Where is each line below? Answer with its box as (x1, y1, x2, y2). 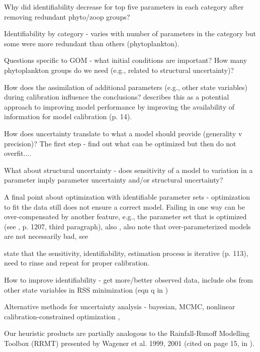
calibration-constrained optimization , (4, 311, 120, 321)
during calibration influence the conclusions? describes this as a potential (4, 92, 229, 102)
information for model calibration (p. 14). (4, 111, 132, 122)
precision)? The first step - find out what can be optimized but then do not (4, 138, 236, 148)
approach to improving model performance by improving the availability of (4, 101, 234, 112)
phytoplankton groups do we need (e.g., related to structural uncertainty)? (4, 64, 234, 75)
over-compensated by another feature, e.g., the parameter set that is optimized (4, 211, 247, 222)
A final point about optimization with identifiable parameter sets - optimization (4, 191, 250, 202)
